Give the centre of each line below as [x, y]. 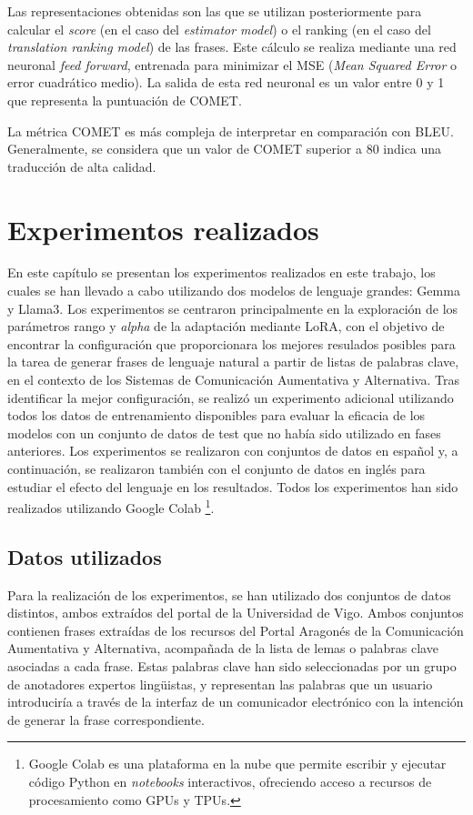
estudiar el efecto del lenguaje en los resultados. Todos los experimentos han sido [233, 486]
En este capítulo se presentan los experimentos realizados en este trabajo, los [221, 272]
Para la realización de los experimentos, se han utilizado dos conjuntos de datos [229, 594]
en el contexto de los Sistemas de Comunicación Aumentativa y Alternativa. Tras [233, 380]
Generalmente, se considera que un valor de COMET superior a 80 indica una [225, 149]
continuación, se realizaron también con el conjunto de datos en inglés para [216, 468]
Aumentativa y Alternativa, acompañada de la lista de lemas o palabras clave [223, 648]
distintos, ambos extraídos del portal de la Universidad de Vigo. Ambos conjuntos [236, 613]
